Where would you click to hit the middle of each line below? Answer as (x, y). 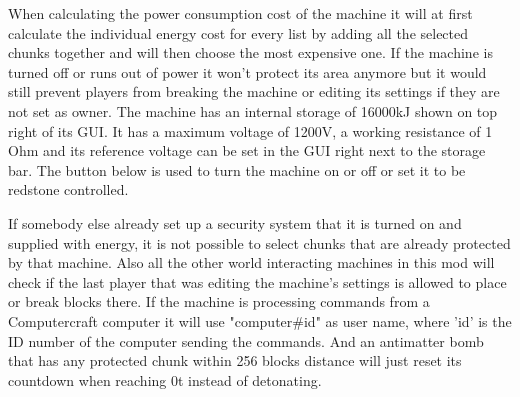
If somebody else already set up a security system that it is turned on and (235, 222)
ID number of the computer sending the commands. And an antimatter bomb (246, 340)
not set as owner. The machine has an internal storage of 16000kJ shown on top (253, 110)
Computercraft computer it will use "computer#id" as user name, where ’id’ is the (260, 320)
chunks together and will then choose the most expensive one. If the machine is (250, 52)
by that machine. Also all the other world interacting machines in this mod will (251, 262)
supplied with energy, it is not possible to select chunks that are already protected (259, 242)
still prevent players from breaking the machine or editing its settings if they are (254, 91)
